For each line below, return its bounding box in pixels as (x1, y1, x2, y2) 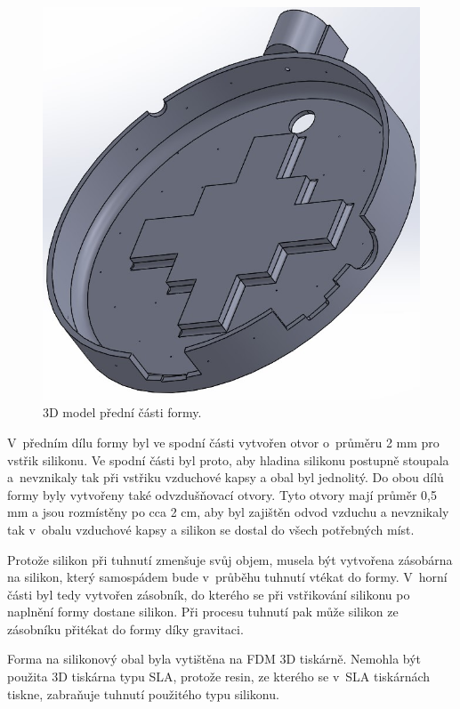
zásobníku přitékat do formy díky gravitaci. (7, 619, 244, 638)
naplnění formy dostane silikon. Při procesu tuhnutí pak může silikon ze (7, 602, 399, 621)
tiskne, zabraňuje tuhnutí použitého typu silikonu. (7, 684, 279, 703)
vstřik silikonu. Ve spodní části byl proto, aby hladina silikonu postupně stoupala (7, 450, 449, 469)
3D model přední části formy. (43, 403, 202, 422)
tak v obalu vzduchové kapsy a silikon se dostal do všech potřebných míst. (7, 520, 415, 538)
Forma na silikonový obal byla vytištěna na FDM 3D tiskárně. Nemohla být (7, 649, 422, 668)
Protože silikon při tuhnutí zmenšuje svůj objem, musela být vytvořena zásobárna (7, 550, 453, 568)
